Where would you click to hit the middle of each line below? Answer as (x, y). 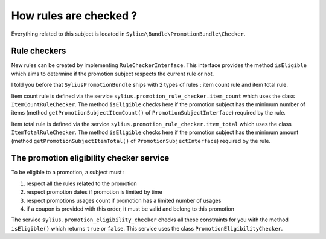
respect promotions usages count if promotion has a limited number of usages (124, 200)
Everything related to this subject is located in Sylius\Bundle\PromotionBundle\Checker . (128, 34)
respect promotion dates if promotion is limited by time (94, 192)
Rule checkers (39, 51)
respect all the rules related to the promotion (81, 183)
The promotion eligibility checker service (90, 158)
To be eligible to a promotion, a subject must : (68, 173)
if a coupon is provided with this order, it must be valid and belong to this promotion (130, 209)
